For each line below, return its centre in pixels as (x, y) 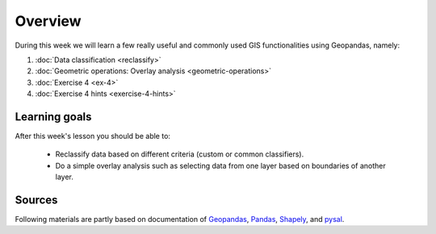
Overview (48, 21)
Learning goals (53, 117)
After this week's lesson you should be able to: (93, 136)
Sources (36, 200)
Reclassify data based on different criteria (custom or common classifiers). (180, 154)
